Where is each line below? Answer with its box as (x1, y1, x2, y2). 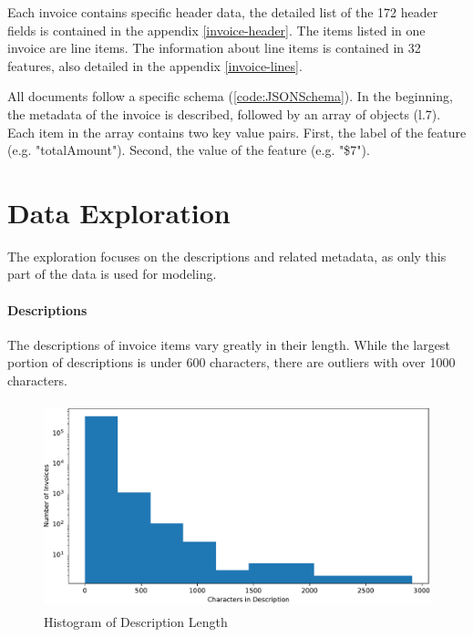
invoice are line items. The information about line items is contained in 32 (7, 38, 421, 57)
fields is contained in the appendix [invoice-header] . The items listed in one (7, 20, 426, 39)
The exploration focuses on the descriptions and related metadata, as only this (7, 246, 447, 265)
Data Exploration (7, 193, 231, 231)
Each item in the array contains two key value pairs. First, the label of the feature (7, 122, 467, 141)
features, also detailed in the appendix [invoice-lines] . (7, 56, 303, 75)
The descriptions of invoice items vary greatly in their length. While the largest (7, 334, 450, 354)
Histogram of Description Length (44, 612, 228, 631)
